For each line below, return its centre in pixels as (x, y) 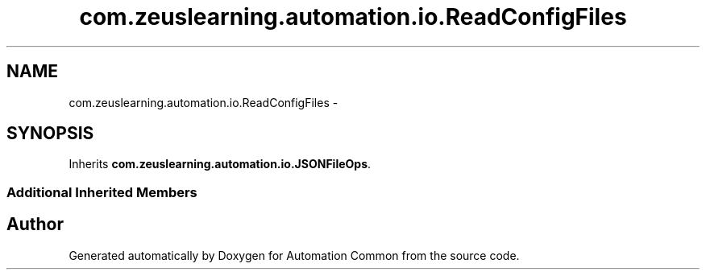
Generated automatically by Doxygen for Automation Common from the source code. (294, 255)
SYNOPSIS (50, 134)
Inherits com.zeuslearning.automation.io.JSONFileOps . (220, 164)
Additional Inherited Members (102, 192)
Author (35, 225)
